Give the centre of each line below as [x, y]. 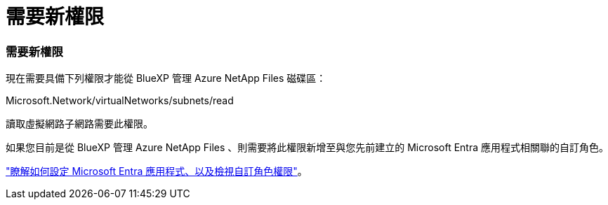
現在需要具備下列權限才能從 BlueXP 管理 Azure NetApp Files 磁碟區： [166, 78]
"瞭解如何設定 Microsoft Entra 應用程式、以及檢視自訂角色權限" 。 [157, 171]
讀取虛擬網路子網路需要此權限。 [79, 124]
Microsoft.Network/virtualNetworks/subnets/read [120, 101]
